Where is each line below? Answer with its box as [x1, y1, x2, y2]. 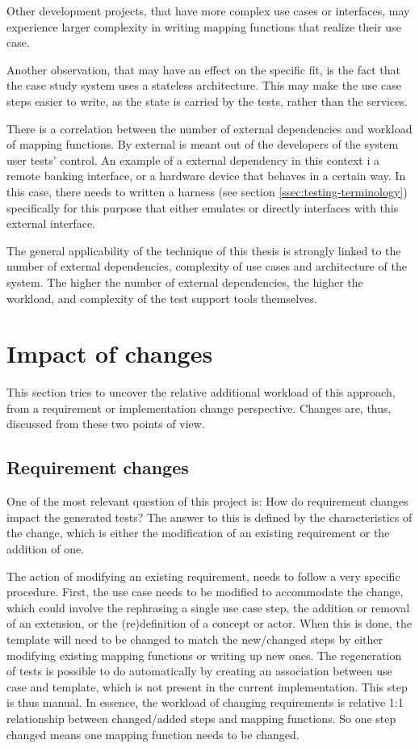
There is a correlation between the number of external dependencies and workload [6, 120, 413, 137]
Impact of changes [6, 337, 213, 370]
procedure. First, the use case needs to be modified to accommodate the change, [6, 583, 404, 600]
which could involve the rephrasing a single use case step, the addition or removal [6, 599, 410, 616]
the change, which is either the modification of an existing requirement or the [6, 524, 390, 541]
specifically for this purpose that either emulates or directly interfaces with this [6, 199, 399, 216]
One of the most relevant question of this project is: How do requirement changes [6, 493, 409, 510]
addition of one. [6, 540, 85, 557]
